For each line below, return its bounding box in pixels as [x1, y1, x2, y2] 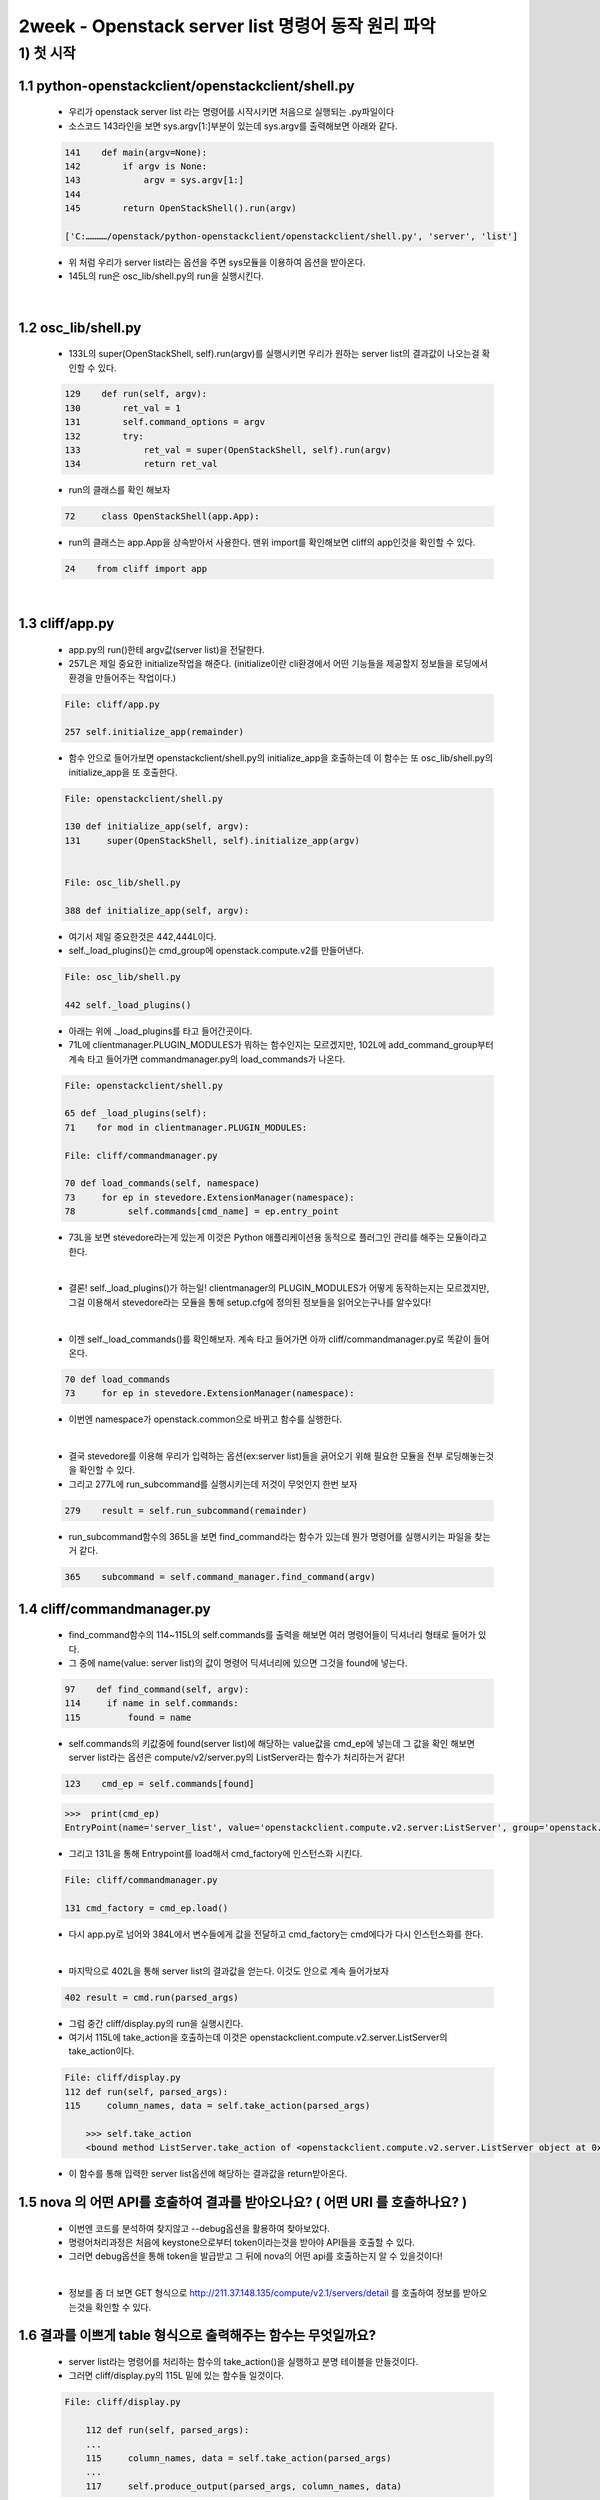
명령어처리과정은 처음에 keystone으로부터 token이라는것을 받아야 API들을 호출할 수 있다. [68, 2236, 415, 2249]
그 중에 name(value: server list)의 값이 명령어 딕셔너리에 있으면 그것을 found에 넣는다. [68, 1656, 408, 1669]
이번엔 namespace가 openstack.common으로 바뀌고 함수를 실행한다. [68, 1413, 343, 1425]
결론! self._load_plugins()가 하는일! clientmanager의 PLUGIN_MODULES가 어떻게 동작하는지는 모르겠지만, [68, 1282, 490, 1294]
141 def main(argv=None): [64, 146, 208, 158]
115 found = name [64, 1711, 192, 1723]
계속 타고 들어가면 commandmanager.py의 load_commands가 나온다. [68, 1053, 346, 1065]
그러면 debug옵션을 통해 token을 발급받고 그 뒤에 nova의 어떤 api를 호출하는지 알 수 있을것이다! [68, 2250, 444, 2262]
